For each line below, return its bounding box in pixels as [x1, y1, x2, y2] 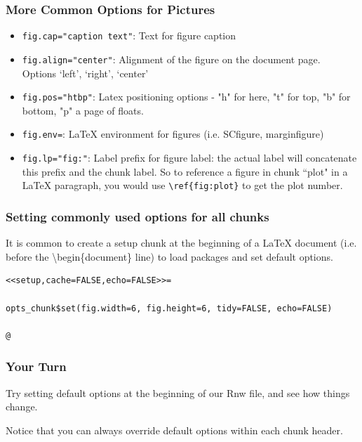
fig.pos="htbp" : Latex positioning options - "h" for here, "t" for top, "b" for [22, 89, 351, 104]
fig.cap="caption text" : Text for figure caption [22, 28, 236, 43]
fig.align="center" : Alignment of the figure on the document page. [22, 51, 321, 66]
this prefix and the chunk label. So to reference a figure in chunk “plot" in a [22, 164, 348, 178]
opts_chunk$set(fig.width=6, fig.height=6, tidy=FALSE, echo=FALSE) [6, 303, 333, 313]
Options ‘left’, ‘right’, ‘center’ [22, 65, 149, 80]
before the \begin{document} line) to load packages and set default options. [6, 249, 333, 264]
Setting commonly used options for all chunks [6, 207, 269, 225]
